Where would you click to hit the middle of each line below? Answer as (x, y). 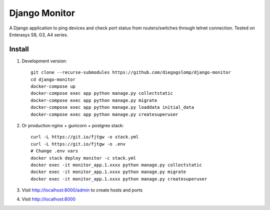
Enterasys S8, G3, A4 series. (39, 34)
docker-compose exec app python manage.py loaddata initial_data (112, 107)
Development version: (44, 61)
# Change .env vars (54, 151)
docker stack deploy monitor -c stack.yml (83, 158)
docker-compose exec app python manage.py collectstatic (102, 93)
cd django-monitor (53, 79)
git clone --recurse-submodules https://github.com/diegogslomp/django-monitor (131, 73)
